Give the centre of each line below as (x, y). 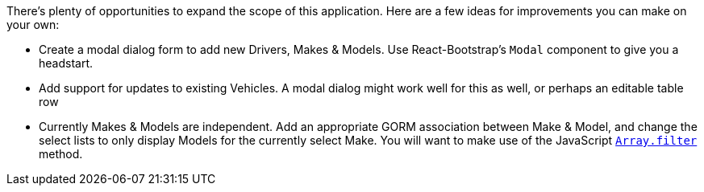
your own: (33, 25)
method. (61, 154)
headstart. (66, 63)
